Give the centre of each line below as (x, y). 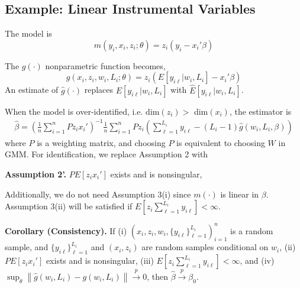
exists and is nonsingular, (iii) (100, 261)
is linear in (240, 194)
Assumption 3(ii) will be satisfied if (69, 206)
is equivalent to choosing (221, 142)
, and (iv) (257, 261)
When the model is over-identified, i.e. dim (82, 111)
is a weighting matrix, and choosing (101, 142)
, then (157, 276)
